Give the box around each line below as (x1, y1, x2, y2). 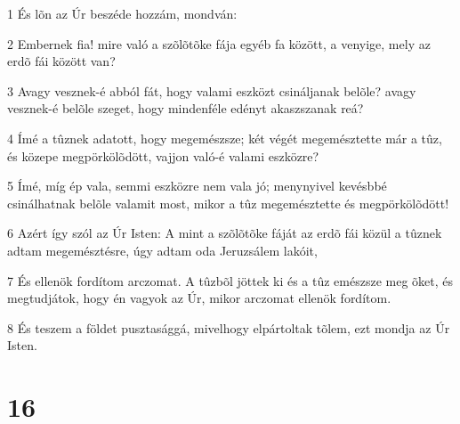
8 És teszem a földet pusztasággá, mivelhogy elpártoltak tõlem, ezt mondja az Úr (7, 318, 450, 337)
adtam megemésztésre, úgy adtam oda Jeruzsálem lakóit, (7, 241, 318, 259)
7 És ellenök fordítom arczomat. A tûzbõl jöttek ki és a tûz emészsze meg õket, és (7, 271, 454, 289)
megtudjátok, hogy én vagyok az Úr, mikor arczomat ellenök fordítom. (7, 289, 391, 307)
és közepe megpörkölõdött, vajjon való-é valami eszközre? (7, 146, 319, 165)
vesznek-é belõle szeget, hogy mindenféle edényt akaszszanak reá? (7, 99, 364, 118)
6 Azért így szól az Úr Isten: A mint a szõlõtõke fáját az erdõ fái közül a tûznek (7, 224, 442, 242)
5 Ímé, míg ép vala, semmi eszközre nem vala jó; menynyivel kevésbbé (7, 176, 387, 195)
